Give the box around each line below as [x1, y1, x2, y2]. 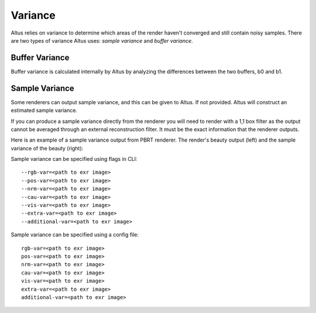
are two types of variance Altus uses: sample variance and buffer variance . [11, 37, 193, 44]
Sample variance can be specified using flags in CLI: [11, 156, 138, 163]
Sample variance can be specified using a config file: [11, 231, 139, 238]
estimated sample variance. [11, 107, 78, 114]
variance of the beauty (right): [11, 145, 84, 152]
